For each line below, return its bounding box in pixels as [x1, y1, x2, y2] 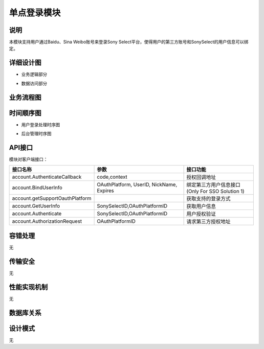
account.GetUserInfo [12, 203, 60, 209]
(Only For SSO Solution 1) [186, 188, 244, 195]
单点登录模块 [9, 7, 61, 18]
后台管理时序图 [21, 131, 51, 137]
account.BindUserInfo [12, 184, 63, 191]
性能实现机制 [9, 283, 48, 291]
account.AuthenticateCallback [12, 174, 82, 181]
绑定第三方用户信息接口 [186, 182, 241, 188]
